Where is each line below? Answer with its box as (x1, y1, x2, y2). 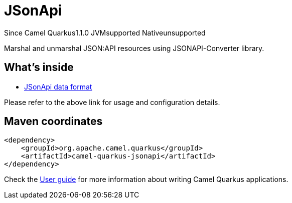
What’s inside (4, 61, 74, 74)
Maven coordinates (4, 115, 103, 128)
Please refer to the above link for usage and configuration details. (4, 97, 220, 106)
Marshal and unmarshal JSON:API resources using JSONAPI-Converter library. (4, 43, 264, 52)
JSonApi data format (24, 82, 92, 91)
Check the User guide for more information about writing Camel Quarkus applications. (4, 175, 288, 184)
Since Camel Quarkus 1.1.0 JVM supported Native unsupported (4, 28, 206, 37)
